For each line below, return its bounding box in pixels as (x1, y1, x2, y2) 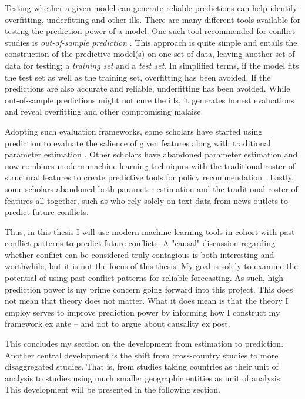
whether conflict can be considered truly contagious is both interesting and (5, 248, 274, 260)
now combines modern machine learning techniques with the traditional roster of (5, 159, 295, 172)
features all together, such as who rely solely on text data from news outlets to (5, 194, 289, 206)
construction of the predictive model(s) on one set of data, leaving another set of (5, 48, 295, 60)
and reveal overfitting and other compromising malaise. (5, 105, 203, 118)
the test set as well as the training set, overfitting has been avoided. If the (5, 71, 271, 83)
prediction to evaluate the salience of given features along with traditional (5, 136, 271, 149)
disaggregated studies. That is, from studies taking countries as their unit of (5, 360, 279, 373)
